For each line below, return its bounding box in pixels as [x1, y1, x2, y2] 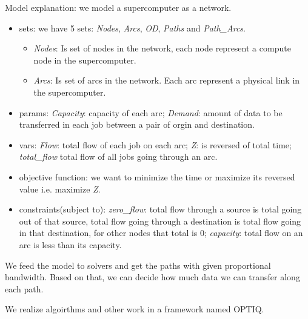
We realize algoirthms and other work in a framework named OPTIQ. [5, 303, 264, 315]
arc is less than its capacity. [19, 238, 122, 251]
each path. [5, 282, 44, 295]
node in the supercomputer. [33, 53, 136, 66]
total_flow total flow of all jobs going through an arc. [19, 150, 218, 163]
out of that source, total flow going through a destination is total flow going [19, 214, 301, 227]
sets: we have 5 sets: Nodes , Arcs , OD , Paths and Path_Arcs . [19, 21, 246, 34]
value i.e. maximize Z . [19, 182, 101, 195]
